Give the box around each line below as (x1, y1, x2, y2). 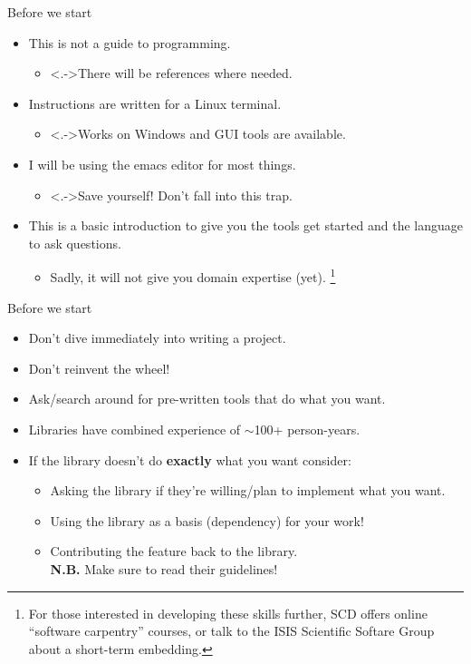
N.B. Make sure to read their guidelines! (50, 559, 278, 578)
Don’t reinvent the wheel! (28, 358, 170, 377)
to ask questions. (28, 233, 121, 252)
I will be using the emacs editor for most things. (28, 154, 296, 173)
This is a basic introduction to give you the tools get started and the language (28, 216, 463, 235)
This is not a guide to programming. (28, 33, 231, 52)
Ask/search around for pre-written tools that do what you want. (28, 389, 386, 408)
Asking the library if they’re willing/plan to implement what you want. (50, 481, 446, 500)
